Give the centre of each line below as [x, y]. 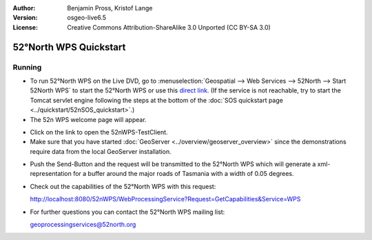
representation [51, 174]
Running [27, 67]
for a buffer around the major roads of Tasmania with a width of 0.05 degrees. [183, 174]
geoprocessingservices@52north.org [83, 225]
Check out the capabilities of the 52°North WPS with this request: [123, 186]
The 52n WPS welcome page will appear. [89, 119]
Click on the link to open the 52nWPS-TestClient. [99, 132]
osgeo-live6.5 [87, 18]
